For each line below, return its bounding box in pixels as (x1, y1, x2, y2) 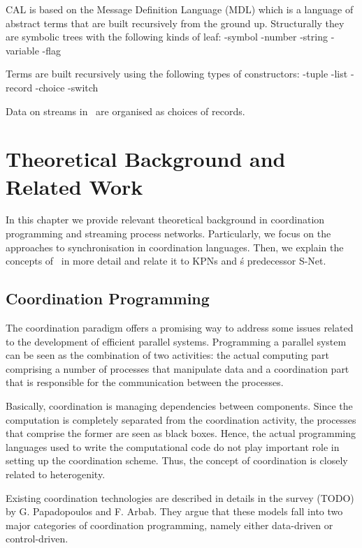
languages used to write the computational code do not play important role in (6, 439, 340, 454)
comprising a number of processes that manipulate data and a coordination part (6, 361, 349, 376)
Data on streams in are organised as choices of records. (6, 103, 245, 118)
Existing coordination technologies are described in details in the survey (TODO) (6, 490, 354, 505)
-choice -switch (35, 80, 99, 94)
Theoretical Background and (6, 145, 286, 173)
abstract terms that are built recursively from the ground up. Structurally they (6, 15, 345, 30)
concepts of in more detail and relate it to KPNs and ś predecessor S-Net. (6, 253, 326, 268)
